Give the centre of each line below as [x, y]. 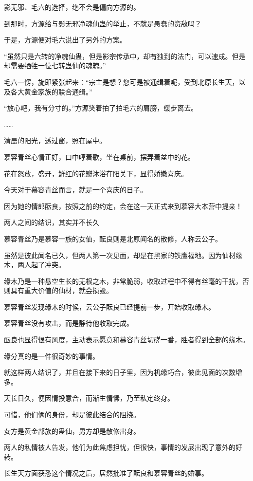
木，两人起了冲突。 [35, 265]
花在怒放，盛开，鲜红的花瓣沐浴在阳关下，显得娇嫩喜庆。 [96, 173]
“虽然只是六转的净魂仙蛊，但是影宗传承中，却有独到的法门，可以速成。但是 [125, 56]
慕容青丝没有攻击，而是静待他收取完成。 [69, 323]
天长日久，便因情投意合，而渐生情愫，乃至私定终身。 [89, 398]
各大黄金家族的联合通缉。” [51, 91]
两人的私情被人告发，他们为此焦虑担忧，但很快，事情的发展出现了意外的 [120, 447]
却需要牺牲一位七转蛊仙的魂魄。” [55, 65]
